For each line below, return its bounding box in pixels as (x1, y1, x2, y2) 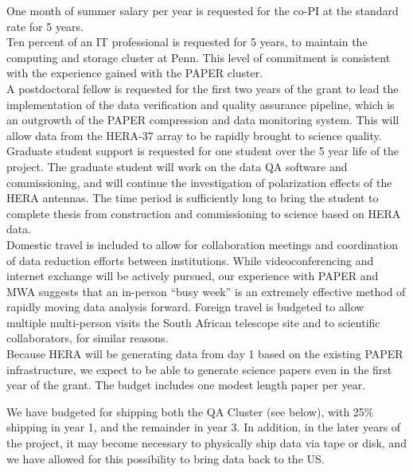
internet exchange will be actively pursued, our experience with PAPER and (6, 267, 379, 284)
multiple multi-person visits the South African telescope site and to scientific (6, 314, 380, 330)
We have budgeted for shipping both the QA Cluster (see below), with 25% (6, 403, 374, 419)
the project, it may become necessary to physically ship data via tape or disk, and (6, 435, 407, 451)
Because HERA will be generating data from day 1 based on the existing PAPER (6, 345, 403, 362)
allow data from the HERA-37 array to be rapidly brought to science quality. (6, 127, 382, 143)
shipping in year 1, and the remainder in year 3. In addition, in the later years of (6, 419, 401, 435)
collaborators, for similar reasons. (6, 330, 169, 346)
